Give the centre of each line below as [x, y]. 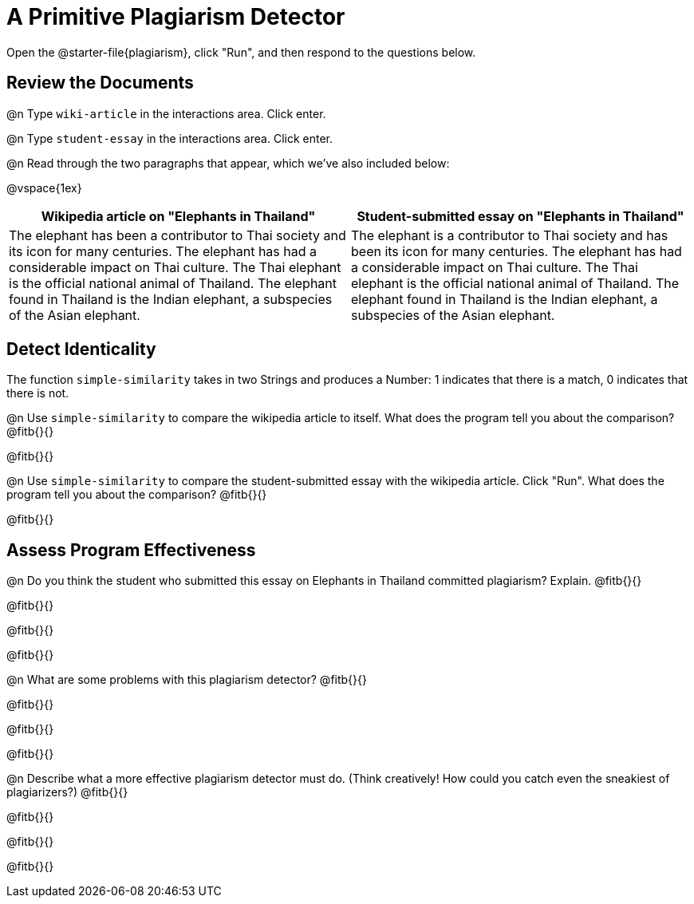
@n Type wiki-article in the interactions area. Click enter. [166, 113]
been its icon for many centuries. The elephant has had [517, 251]
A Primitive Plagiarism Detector [176, 17]
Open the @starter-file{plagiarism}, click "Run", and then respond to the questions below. [241, 52]
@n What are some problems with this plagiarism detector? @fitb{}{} [187, 680]
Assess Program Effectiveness [131, 550]
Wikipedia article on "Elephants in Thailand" [178, 216]
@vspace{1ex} [44, 188]
